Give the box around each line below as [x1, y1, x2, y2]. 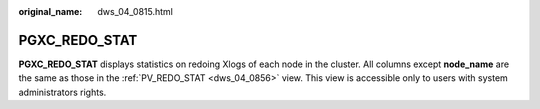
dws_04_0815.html [97, 6, 174, 17]
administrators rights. [18, 86, 107, 98]
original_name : [18, 6, 83, 17]
